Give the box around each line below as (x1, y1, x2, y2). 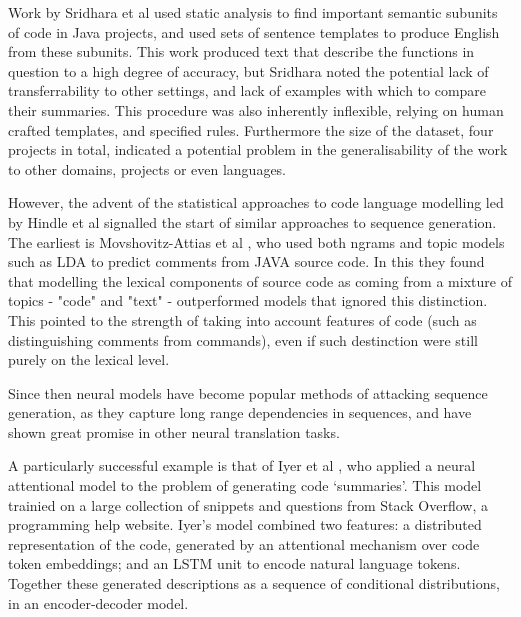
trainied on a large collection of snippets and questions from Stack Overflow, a (8, 494, 488, 515)
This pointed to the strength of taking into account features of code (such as (8, 309, 477, 330)
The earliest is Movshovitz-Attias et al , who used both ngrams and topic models (8, 231, 505, 252)
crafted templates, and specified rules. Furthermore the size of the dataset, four (8, 119, 494, 140)
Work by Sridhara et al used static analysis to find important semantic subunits (8, 2, 498, 22)
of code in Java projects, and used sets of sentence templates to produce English (8, 21, 500, 42)
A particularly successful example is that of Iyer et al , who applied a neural (8, 455, 476, 476)
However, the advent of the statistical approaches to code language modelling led (8, 192, 504, 213)
